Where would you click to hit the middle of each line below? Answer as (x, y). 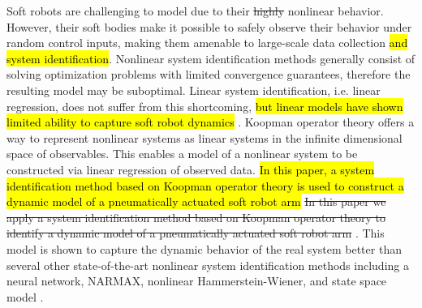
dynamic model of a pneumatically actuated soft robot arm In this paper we (196, 201)
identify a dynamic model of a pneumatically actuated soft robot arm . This (196, 233)
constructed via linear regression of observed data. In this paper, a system (191, 169)
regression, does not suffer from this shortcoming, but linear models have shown (205, 106)
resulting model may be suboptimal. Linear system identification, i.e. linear (194, 90)
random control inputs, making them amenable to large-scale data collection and (207, 43)
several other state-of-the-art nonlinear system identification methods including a (208, 265)
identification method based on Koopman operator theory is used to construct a (205, 185)
